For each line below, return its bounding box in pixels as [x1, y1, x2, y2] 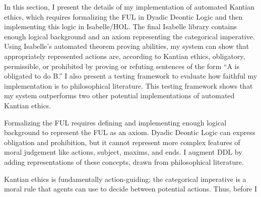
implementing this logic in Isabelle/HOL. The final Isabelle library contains [4, 21, 237, 32]
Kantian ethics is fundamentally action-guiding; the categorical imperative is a [4, 173, 246, 184]
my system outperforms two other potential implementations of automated [4, 90, 235, 101]
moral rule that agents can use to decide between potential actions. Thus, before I [4, 183, 257, 194]
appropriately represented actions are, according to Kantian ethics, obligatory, [4, 50, 245, 61]
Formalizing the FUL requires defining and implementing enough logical [4, 117, 227, 127]
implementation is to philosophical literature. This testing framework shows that [4, 80, 253, 91]
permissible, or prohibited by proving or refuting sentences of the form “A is [4, 60, 239, 71]
